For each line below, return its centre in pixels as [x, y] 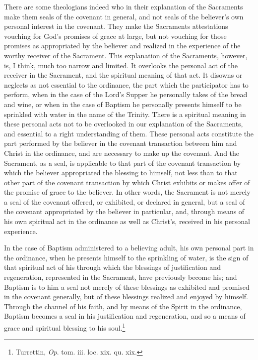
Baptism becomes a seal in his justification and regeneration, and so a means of [125, 316]
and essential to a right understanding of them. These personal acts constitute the [129, 133]
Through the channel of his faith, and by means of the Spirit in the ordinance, [123, 306]
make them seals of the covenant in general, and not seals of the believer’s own [124, 16]
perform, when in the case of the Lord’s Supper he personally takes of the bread [126, 94]
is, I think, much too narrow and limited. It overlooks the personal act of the [121, 65]
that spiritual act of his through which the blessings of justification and [112, 267]
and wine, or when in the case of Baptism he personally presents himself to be [123, 104]
